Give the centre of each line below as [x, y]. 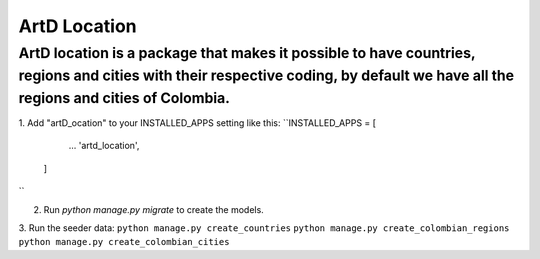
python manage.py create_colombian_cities [124, 242]
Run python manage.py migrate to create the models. [153, 209]
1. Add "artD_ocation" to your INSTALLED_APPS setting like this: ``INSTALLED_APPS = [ [197, 123]
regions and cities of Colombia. [124, 98]
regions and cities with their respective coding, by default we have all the [266, 75]
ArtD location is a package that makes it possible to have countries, [247, 53]
